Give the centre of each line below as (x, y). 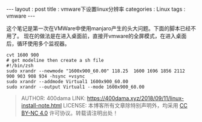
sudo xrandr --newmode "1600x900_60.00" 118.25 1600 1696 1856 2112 (96, 71)
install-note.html (41, 105)
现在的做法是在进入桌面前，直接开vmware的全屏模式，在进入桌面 (105, 36)
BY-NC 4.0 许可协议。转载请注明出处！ (70, 113)
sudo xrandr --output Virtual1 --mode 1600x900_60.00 (76, 87)
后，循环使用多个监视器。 (38, 43)
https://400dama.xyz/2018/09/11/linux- (135, 98)
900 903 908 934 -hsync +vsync (46, 76)
